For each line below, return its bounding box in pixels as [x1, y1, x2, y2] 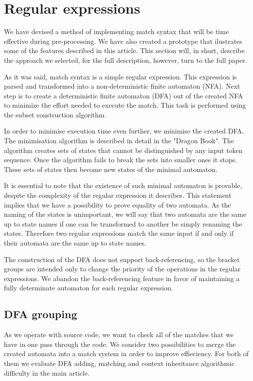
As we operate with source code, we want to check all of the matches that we [4, 329, 234, 340]
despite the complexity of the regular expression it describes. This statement [4, 190, 232, 200]
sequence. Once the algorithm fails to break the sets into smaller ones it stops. [4, 154, 237, 165]
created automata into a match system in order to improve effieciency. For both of [4, 348, 249, 359]
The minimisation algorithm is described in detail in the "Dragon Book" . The [4, 135, 234, 146]
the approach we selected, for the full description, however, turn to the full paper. [4, 55, 247, 65]
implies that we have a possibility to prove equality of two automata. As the [4, 199, 231, 210]
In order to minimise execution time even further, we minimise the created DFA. [4, 126, 244, 136]
